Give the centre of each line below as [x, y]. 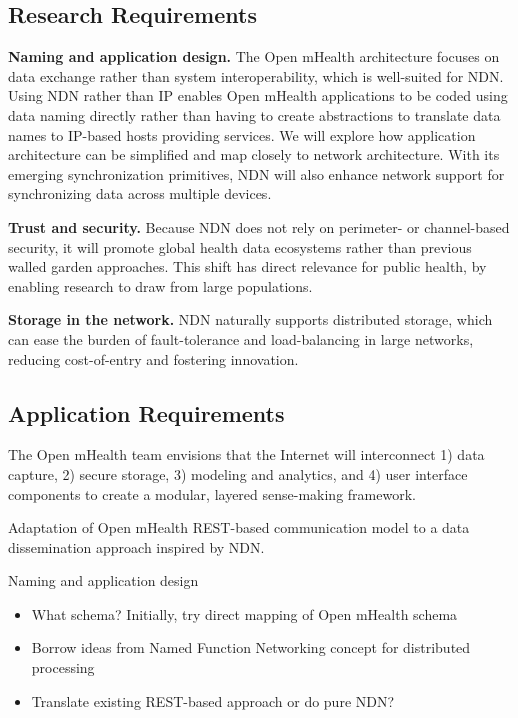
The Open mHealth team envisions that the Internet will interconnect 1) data [246, 454]
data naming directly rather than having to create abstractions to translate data [254, 114]
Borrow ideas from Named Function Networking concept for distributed [251, 647]
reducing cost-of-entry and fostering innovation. [153, 358]
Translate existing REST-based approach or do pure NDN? [213, 700]
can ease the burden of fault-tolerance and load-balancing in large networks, [241, 338]
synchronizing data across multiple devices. [140, 193]
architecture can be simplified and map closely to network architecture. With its [254, 154]
